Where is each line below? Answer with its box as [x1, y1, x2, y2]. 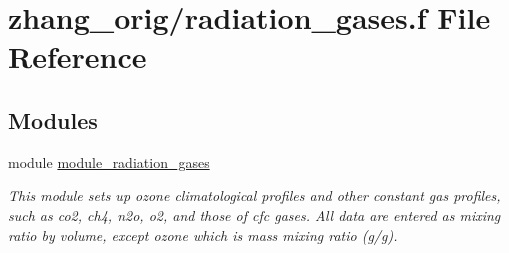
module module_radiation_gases [8, 151, 210, 172]
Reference [8, 36, 147, 77]
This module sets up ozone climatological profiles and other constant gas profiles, [8, 185, 501, 206]
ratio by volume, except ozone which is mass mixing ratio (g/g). [8, 224, 398, 245]
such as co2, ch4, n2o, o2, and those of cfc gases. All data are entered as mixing [8, 204, 501, 225]
